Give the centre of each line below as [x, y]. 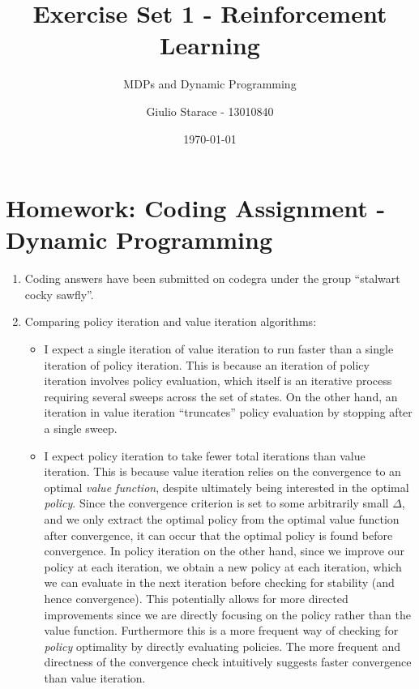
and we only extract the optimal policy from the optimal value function [222, 518]
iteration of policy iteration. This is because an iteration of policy [207, 364]
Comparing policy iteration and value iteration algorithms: [171, 321]
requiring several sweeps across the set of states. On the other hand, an [221, 396]
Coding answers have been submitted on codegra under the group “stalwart [212, 278]
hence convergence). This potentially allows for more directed [196, 598]
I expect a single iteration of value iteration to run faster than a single [219, 349]
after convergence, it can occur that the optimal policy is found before [218, 535]
